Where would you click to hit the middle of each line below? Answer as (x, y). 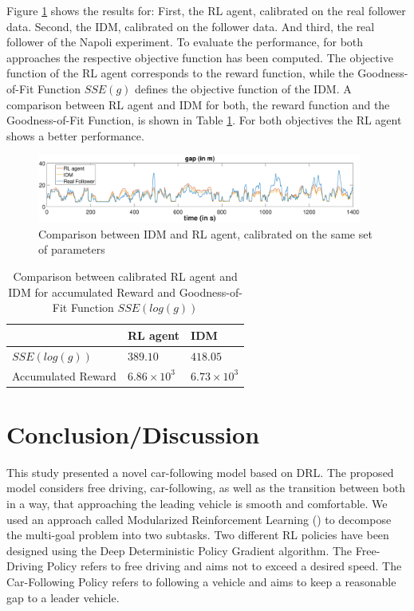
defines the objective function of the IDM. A (243, 88)
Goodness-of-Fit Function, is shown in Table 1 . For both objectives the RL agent (204, 120)
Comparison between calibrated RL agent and (125, 276)
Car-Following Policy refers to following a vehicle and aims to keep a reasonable (201, 581)
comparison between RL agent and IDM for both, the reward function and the (198, 104)
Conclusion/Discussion (133, 434)
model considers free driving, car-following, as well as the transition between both (206, 488)
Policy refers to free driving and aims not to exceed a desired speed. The (224, 566)
